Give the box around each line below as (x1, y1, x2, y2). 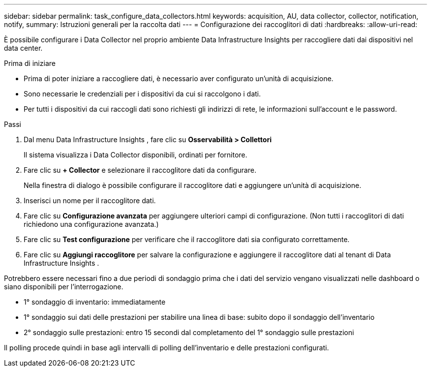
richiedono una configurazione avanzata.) (24, 220, 159, 228)
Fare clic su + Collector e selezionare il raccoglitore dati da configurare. (24, 166, 256, 174)
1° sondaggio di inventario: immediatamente (24, 298, 166, 306)
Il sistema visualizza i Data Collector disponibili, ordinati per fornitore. (24, 151, 247, 159)
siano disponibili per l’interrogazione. (4, 282, 123, 291)
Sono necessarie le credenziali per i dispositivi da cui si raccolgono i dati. (24, 90, 261, 98)
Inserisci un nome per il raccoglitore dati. (24, 196, 156, 205)
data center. (4, 44, 43, 52)
